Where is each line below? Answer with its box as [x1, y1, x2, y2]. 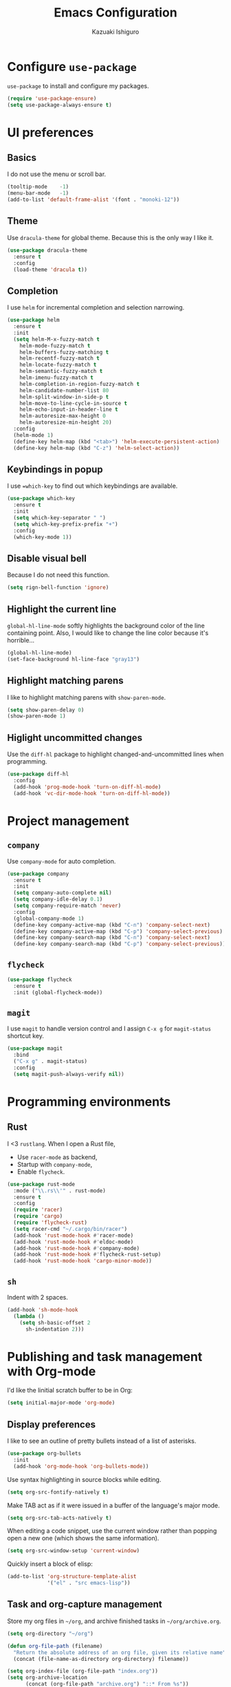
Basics [7, 152, 36, 164]
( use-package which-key [7, 495, 76, 502]
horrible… [7, 636, 35, 644]
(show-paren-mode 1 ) [7, 713, 67, 720]
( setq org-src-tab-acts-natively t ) [7, 1514, 112, 1521]
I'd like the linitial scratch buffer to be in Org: [7, 1386, 133, 1395]
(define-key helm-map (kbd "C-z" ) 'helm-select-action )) [13, 444, 180, 451]
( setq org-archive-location [7, 1674, 88, 1681]
